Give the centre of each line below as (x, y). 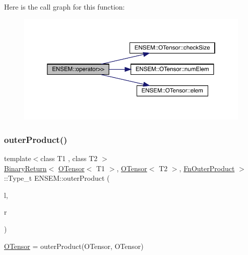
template (18, 158)
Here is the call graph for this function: (65, 7)
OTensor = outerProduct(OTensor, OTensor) (74, 246)
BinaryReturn (25, 168)
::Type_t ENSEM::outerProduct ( (57, 178)
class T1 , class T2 (69, 158)
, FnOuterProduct (207, 168)
